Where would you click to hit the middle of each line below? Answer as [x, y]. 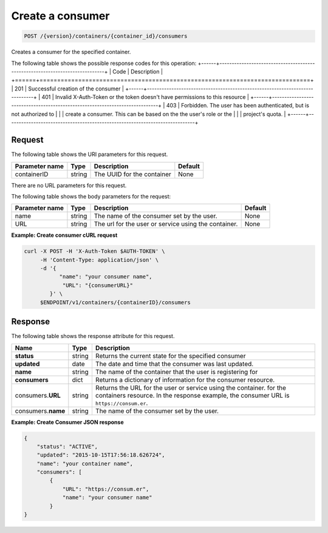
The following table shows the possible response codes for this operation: [104, 63]
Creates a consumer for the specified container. [71, 52]
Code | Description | [138, 71]
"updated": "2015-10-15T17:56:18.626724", [101, 455]
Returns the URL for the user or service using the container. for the [191, 387]
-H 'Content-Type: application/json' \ [99, 260]
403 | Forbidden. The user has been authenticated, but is [238, 106]
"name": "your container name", [85, 463]
